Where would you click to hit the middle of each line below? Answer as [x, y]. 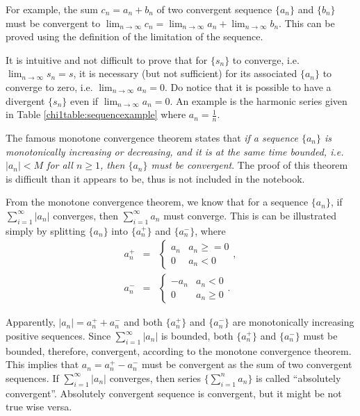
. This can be [307, 23]
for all [60, 165]
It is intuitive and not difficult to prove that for [107, 59]
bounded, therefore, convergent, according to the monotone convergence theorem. [179, 350]
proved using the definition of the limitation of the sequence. [134, 36]
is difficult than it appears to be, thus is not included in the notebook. [155, 178]
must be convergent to [53, 23]
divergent [25, 100]
